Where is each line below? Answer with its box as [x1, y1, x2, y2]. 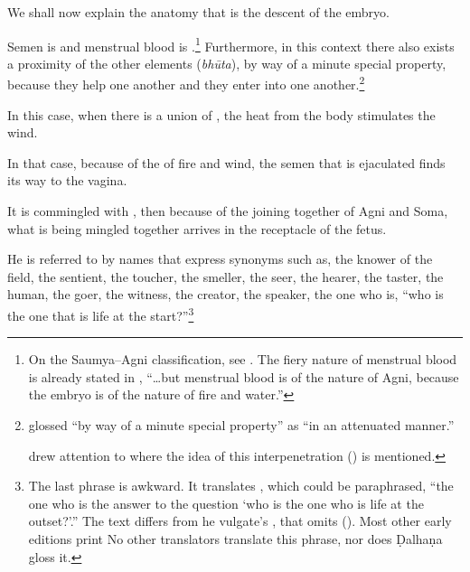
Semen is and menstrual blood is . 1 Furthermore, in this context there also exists [7, 33, 455, 55]
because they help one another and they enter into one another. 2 [7, 72, 365, 94]
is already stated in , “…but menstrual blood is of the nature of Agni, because [28, 367, 459, 386]
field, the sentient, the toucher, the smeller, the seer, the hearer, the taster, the [7, 267, 444, 286]
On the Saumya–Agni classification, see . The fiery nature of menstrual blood [28, 350, 457, 369]
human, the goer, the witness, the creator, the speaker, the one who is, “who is [7, 285, 444, 304]
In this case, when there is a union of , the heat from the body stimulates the [7, 105, 436, 124]
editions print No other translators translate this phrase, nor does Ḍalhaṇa [28, 530, 443, 549]
